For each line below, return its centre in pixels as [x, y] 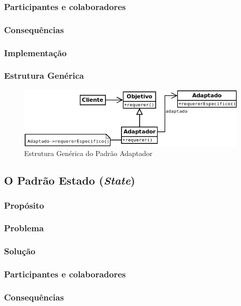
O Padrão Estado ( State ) [70, 180]
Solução [20, 251]
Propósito [24, 205]
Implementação [35, 52]
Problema [24, 228]
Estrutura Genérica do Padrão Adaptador [88, 153]
